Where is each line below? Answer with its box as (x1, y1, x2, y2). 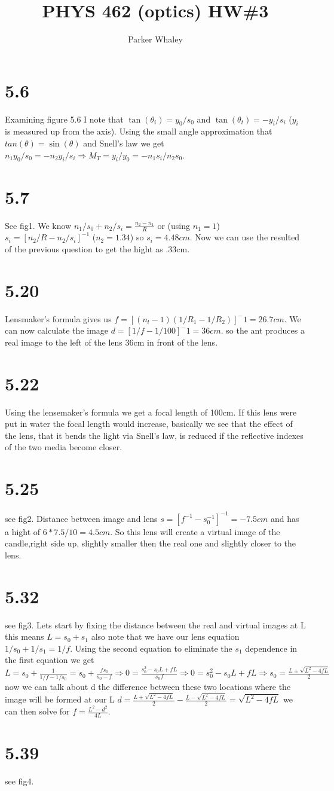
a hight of (5, 525, 41, 537)
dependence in (245, 642, 298, 654)
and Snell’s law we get (83, 137, 164, 149)
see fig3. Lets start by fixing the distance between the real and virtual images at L (5, 618, 306, 631)
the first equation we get (5, 653, 94, 666)
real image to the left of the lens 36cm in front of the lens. (5, 335, 218, 348)
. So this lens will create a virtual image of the (110, 525, 280, 537)
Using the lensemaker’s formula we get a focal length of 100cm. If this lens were (5, 405, 297, 418)
